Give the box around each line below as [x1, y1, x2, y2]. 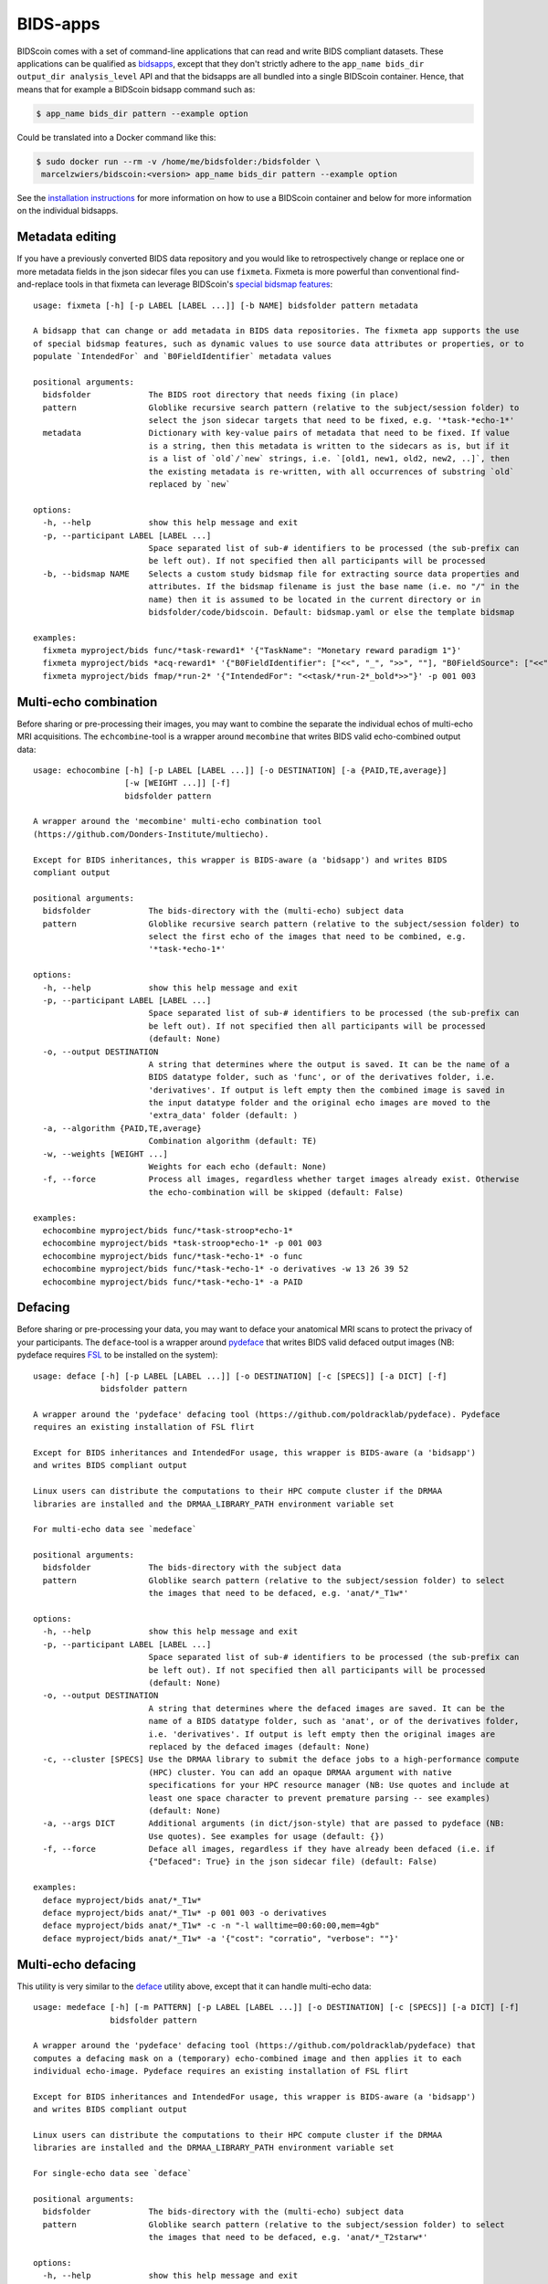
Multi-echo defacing [16, 1956, 136, 1972]
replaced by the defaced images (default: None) [148, 1741, 371, 1751]
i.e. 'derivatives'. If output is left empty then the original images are [148, 1729, 496, 1739]
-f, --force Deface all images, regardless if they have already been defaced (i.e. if [42, 1844, 496, 1855]
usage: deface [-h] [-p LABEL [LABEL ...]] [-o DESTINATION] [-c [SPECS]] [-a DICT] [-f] [33, 1370, 448, 1381]
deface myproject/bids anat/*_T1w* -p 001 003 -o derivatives [42, 1908, 328, 1919]
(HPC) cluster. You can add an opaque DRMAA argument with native [148, 1767, 452, 1777]
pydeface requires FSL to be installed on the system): [16, 1349, 218, 1360]
